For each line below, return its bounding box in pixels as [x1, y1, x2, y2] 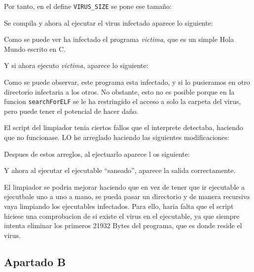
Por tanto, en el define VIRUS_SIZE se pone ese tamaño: [4, 1, 172, 11]
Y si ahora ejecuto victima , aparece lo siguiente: [4, 60, 148, 70]
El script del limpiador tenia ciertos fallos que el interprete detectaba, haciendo [4, 122, 243, 133]
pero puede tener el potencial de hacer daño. [4, 105, 139, 116]
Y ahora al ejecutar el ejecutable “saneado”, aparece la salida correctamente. [4, 165, 236, 175]
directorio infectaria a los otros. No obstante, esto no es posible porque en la [4, 86, 235, 97]
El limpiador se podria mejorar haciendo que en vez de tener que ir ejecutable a [4, 181, 245, 192]
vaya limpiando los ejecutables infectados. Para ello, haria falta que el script [4, 201, 234, 211]
